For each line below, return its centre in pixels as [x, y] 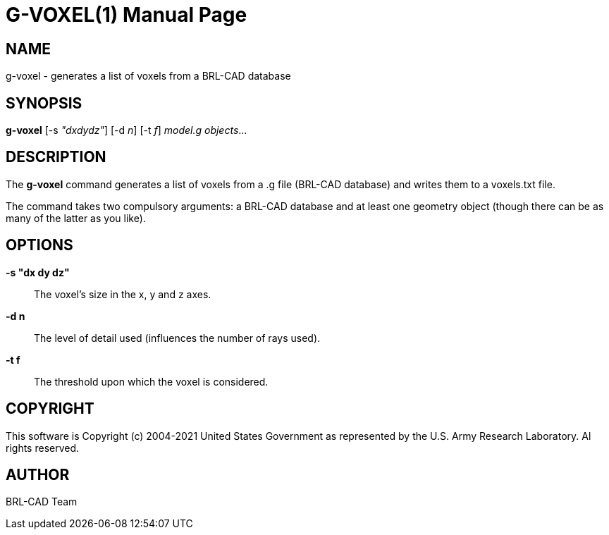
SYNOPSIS [44, 103]
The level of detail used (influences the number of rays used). [177, 338]
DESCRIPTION [56, 157]
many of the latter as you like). [76, 218]
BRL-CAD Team [42, 502]
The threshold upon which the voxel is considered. [151, 381]
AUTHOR [38, 474]
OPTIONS [39, 245]
